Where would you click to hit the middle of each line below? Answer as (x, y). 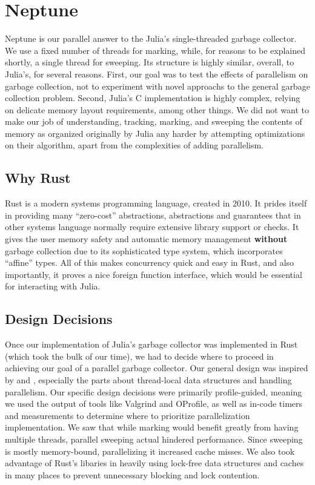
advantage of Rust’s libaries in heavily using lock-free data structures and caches (154, 463)
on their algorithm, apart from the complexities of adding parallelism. (134, 145)
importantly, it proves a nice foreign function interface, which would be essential (154, 274)
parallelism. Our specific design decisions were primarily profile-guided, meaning (154, 391)
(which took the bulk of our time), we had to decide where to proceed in (139, 356)
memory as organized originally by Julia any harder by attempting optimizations (155, 133)
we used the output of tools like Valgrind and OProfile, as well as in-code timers (154, 404)
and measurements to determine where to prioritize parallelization (128, 415)
